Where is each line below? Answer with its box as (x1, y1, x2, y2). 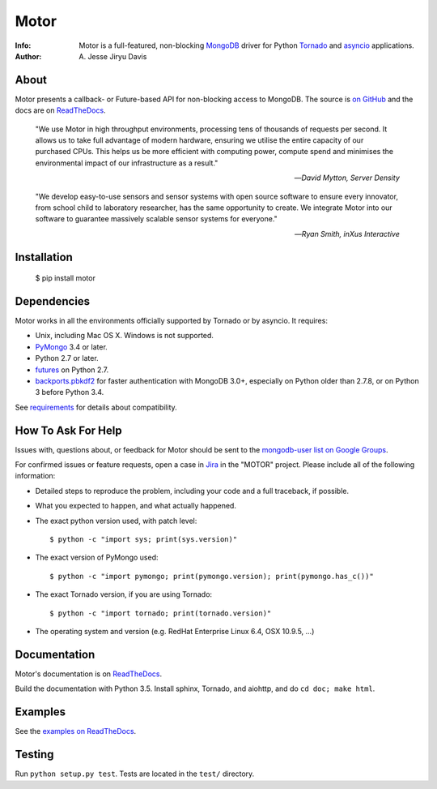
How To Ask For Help (15, 423, 122, 437)
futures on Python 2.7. (35, 365, 109, 375)
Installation (15, 250, 73, 264)
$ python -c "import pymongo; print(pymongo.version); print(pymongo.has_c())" (49, 572, 374, 581)
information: (15, 471, 56, 481)
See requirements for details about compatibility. (15, 402, 177, 412)
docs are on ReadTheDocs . (15, 105, 106, 115)
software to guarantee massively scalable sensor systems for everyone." (35, 214, 278, 224)
